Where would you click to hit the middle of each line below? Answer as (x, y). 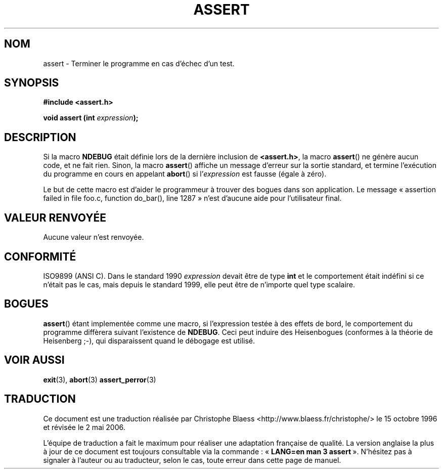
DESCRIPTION (40, 137)
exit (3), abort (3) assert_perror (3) (100, 379)
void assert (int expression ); (91, 118)
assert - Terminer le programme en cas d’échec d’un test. (139, 63)
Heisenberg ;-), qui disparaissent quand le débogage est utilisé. (149, 340)
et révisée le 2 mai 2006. (84, 427)
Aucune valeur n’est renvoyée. (94, 237)
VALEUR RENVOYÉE (55, 218)
